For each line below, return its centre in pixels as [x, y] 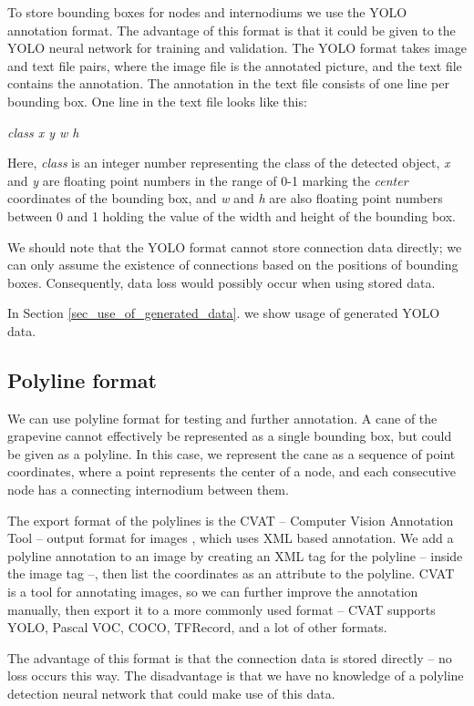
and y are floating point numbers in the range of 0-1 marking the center [208, 180]
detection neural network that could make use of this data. [171, 694]
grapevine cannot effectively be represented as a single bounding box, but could [230, 436]
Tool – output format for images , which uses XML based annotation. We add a [231, 538]
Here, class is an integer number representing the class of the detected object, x [229, 163]
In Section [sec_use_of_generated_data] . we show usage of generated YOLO [224, 313]
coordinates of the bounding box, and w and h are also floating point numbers [225, 198]
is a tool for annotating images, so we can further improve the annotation [213, 592]
